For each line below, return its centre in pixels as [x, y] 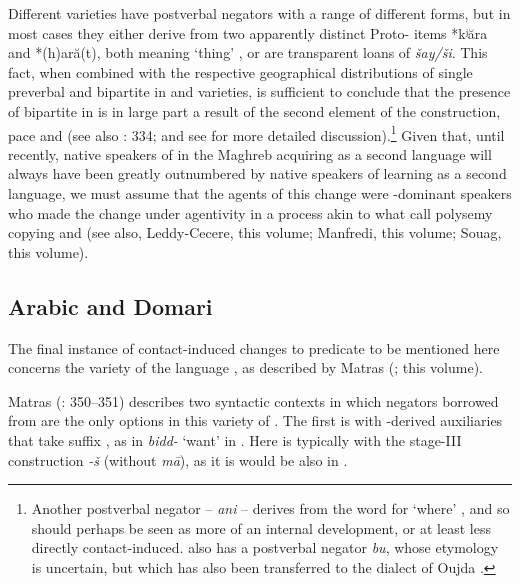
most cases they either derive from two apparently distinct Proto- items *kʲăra [248, 32]
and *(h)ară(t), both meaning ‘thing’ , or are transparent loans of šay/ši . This [248, 52]
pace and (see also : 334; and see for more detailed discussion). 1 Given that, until [256, 133]
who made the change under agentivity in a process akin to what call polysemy [250, 212]
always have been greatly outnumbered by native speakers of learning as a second [257, 173]
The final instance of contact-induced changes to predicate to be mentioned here [254, 347]
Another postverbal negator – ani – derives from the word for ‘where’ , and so [270, 508]
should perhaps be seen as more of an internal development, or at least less [261, 527]
